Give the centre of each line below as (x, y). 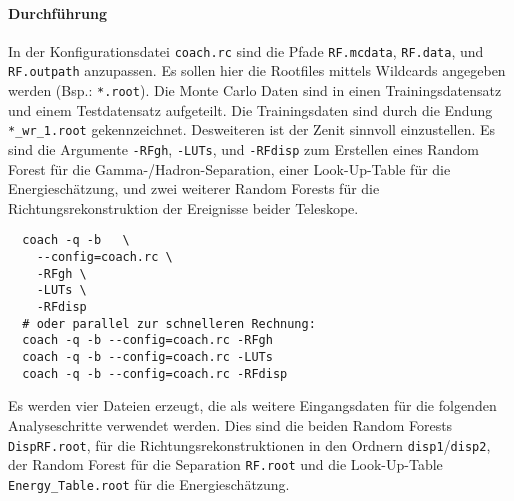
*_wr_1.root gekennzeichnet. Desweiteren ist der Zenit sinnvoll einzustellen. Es (252, 129)
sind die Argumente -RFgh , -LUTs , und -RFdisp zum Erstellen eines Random (243, 149)
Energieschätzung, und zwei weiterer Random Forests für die (194, 188)
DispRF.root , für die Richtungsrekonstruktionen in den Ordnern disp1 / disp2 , (249, 444)
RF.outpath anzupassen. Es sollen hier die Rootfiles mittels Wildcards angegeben (257, 70)
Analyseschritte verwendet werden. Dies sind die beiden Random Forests (230, 424)
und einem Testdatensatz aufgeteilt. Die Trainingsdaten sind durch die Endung (250, 109)
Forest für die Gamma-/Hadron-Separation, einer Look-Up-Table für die (229, 168)
